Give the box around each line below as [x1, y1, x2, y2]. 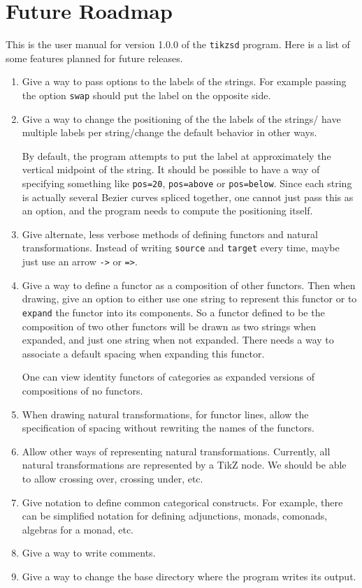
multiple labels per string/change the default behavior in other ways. [22, 125, 317, 140]
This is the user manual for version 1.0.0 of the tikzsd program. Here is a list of [6, 37, 350, 52]
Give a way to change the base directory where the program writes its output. [22, 568, 356, 583]
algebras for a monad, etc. [22, 522, 134, 536]
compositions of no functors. [22, 383, 143, 397]
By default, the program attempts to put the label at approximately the [22, 148, 331, 163]
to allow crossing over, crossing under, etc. [22, 471, 203, 485]
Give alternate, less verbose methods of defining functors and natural [22, 226, 318, 241]
